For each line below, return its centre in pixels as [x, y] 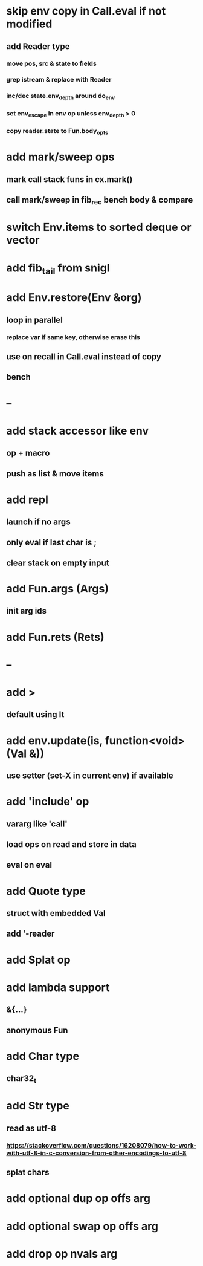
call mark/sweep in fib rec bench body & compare [100, 201]
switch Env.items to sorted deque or [99, 227]
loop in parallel [35, 320]
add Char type [43, 1056]
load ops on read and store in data [72, 844]
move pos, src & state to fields [51, 63]
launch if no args [38, 522]
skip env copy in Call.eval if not [86, 11]
